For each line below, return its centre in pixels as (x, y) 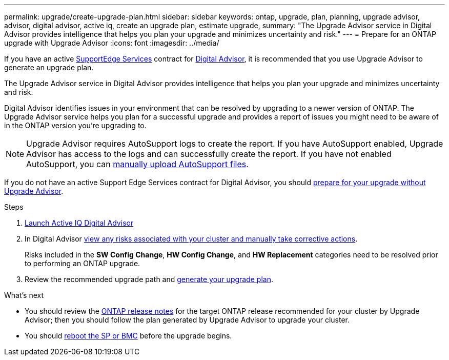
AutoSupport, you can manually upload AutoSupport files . (137, 164)
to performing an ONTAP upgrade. (83, 263)
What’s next (24, 295)
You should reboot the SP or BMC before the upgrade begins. (128, 336)
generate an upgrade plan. (49, 67)
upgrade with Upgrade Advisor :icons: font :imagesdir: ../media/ (112, 43)
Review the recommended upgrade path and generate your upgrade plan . (149, 279)
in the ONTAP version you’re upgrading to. (75, 125)
